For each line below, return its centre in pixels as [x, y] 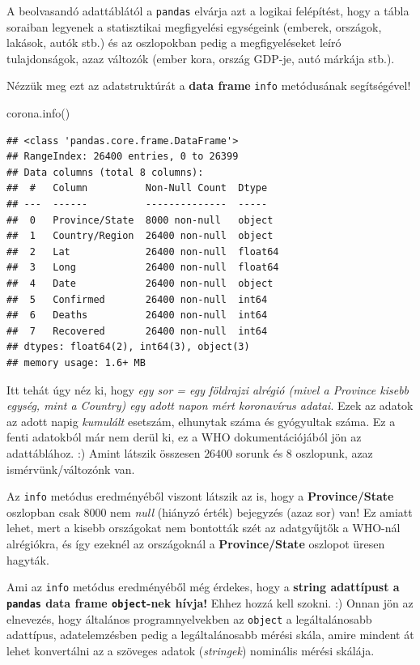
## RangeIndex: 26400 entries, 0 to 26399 [123, 157]
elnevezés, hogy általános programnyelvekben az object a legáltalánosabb [189, 618]
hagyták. [28, 559]
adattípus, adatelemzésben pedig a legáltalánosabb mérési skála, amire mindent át [210, 635]
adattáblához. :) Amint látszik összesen [104, 452]
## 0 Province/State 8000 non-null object [140, 220]
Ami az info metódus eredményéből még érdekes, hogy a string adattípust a [203, 587]
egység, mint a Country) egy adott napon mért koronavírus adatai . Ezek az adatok [210, 405]
